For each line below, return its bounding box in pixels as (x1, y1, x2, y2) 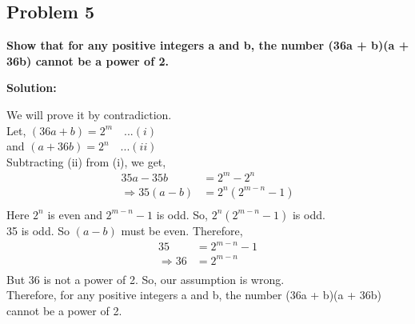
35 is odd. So (6, 222, 70, 238)
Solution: (6, 79, 57, 96)
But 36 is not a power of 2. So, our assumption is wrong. (6, 270, 285, 287)
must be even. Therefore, (121, 222, 243, 238)
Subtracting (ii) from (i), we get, (6, 153, 166, 170)
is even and (47, 206, 102, 222)
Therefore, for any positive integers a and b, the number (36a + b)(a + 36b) (6, 286, 381, 303)
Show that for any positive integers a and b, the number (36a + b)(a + (6, 37, 409, 54)
